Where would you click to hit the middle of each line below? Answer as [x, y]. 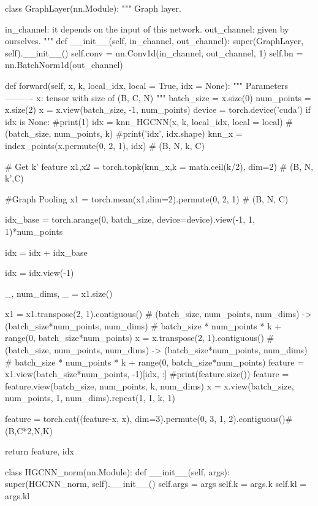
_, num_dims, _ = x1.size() [59, 293]
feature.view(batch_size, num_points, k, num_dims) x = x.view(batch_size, [150, 385]
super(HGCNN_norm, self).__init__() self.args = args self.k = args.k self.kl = [156, 484]
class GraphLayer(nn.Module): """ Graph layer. [93, 8]
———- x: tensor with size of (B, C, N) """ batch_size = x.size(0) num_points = [158, 97]
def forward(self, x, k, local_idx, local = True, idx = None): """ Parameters [146, 85]
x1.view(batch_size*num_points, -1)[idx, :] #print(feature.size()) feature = [147, 374]
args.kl [17, 496]
